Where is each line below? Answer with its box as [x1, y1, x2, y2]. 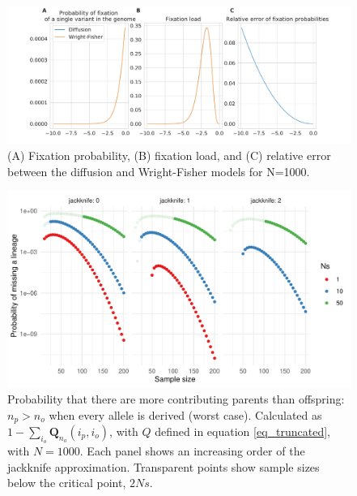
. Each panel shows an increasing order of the [79, 442, 305, 459]
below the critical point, [7, 474, 126, 491]
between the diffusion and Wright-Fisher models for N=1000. [7, 162, 310, 179]
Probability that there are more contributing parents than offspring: [7, 390, 345, 407]
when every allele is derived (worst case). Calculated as [49, 406, 322, 423]
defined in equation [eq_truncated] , [155, 422, 330, 439]
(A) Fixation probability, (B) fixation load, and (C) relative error [7, 146, 331, 163]
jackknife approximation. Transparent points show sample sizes [7, 458, 320, 475]
